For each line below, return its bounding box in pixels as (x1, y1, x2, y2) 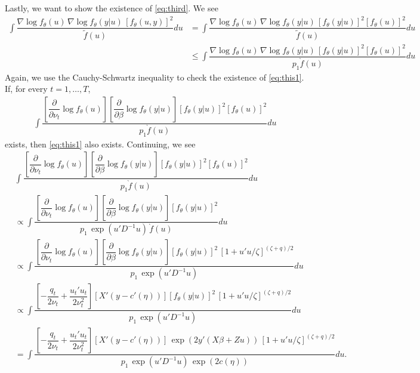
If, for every (5, 82, 48, 95)
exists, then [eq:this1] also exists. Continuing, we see (5, 137, 196, 150)
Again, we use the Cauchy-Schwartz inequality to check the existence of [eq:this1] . (5, 70, 304, 83)
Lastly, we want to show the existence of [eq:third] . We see (5, 2, 218, 14)
